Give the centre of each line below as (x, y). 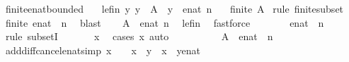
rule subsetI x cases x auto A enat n (139, 36)
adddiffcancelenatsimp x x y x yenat (103, 50)
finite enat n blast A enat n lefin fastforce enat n (165, 22)
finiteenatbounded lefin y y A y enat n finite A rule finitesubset (174, 8)
